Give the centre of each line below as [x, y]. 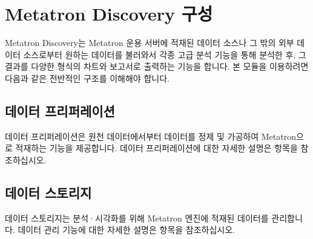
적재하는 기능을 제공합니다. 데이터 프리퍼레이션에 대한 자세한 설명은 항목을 [156, 148]
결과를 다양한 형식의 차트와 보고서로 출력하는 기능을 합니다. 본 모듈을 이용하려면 [157, 66]
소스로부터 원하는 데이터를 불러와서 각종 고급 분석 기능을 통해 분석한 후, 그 [165, 54]
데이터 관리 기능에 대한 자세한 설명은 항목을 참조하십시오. [126, 230]
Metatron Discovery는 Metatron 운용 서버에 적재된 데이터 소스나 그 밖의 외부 [150, 43]
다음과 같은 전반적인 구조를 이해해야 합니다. [87, 78]
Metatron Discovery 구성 [109, 14]
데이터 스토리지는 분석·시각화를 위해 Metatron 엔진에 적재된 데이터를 [137, 218]
